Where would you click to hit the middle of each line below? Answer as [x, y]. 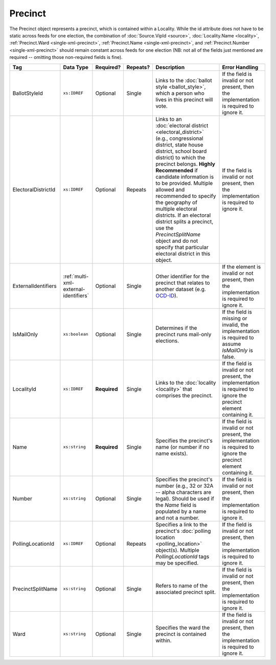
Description [170, 67]
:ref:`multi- [76, 276]
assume [232, 344]
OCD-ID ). [167, 296]
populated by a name [181, 511]
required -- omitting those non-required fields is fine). [66, 57]
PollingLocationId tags [182, 556]
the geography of [177, 202]
